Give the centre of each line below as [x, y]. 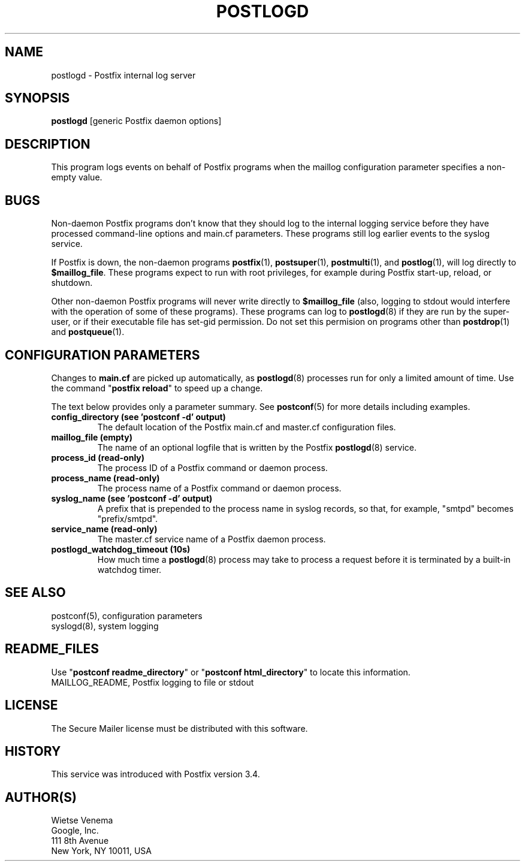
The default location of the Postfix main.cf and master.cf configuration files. [247, 427]
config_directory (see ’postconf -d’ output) [138, 417]
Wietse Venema [82, 820]
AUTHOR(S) [41, 797]
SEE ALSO [35, 593]
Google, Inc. [75, 831]
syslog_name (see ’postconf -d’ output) [132, 498]
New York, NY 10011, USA [101, 851]
